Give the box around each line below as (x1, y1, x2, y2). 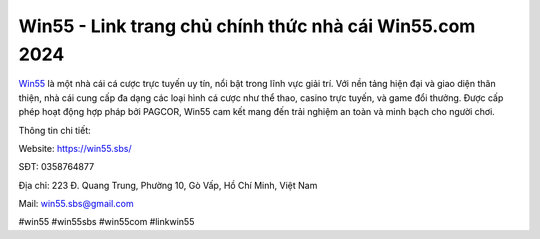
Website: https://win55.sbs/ (18, 142, 132, 154)
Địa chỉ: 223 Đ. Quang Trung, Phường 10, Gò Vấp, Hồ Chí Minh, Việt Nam (18, 179, 318, 191)
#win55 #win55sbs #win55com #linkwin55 (18, 216, 195, 228)
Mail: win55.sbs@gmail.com (18, 198, 134, 210)
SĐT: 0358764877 (18, 161, 95, 173)
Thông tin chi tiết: (18, 124, 92, 136)
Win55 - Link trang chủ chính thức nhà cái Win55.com (18, 15, 476, 37)
